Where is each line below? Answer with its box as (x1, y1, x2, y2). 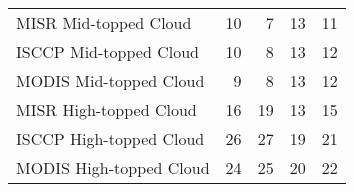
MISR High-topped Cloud (16, 98, 197, 121)
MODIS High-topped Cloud (16, 156, 210, 179)
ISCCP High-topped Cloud (16, 127, 205, 150)
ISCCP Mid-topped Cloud (16, 40, 199, 63)
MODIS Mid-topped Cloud (16, 69, 205, 92)
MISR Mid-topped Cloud (16, 11, 192, 34)
